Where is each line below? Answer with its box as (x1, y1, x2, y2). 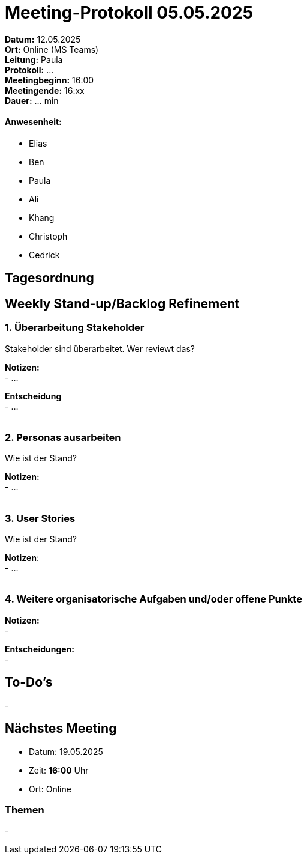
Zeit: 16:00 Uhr (29, 765, 89, 776)
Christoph (29, 231, 68, 241)
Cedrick (29, 249, 60, 260)
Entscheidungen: (5, 643, 75, 654)
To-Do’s (5, 675, 53, 690)
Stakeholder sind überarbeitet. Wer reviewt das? (5, 343, 195, 354)
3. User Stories (5, 512, 76, 524)
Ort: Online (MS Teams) (5, 44, 99, 55)
